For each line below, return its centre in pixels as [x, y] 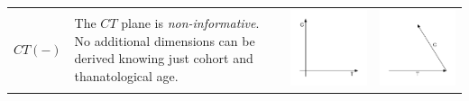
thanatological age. [126, 75]
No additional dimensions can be [165, 40]
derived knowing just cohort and [164, 58]
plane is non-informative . [190, 23]
